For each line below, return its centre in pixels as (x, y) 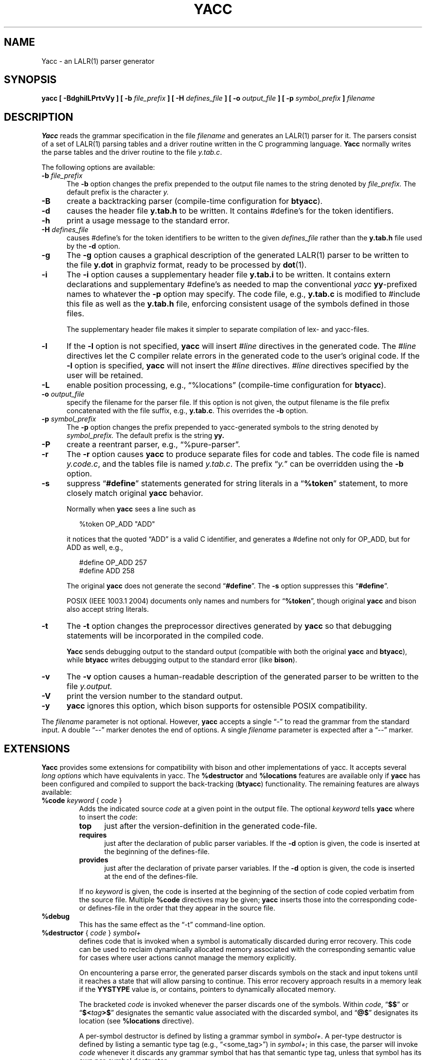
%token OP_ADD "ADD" (117, 524)
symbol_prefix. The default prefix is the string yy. (146, 436)
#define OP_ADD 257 (113, 563)
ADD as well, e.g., (95, 548)
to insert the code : (108, 817)
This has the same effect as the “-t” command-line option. (172, 925)
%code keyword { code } (82, 801)
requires (93, 835)
